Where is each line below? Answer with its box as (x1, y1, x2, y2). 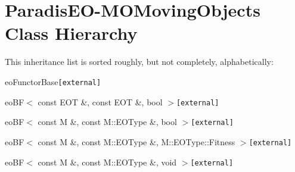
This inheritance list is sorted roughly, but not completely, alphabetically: (5, 55, 274, 68)
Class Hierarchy (5, 21, 138, 45)
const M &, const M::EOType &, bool (38, 115, 177, 128)
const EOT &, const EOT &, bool (38, 95, 163, 108)
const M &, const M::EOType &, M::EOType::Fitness (38, 135, 235, 148)
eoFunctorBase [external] (5, 75, 101, 87)
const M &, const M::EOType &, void (38, 155, 177, 168)
